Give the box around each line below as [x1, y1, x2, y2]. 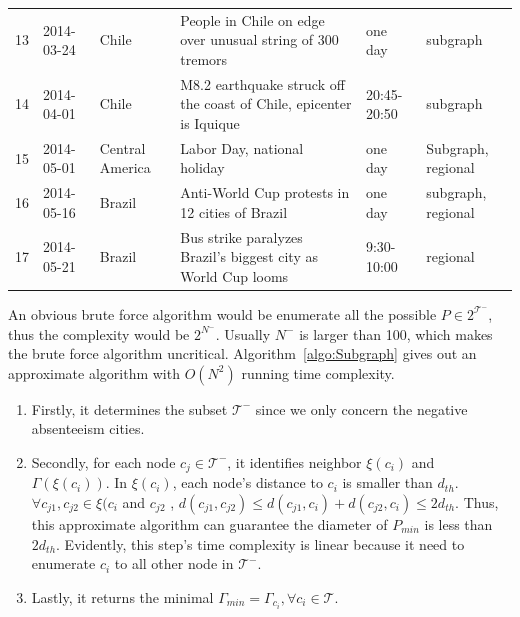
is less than [424, 513, 493, 534]
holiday [180, 157, 225, 178]
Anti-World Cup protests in [180, 182, 350, 203]
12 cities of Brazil [180, 201, 288, 222]
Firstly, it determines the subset [31, 398, 228, 419]
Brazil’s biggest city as [180, 246, 318, 267]
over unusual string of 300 [180, 29, 339, 50]
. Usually [215, 323, 271, 344]
